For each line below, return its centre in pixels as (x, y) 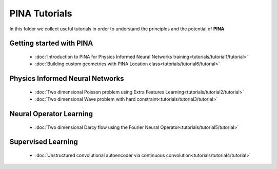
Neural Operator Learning (51, 114)
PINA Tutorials (41, 13)
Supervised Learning (44, 142)
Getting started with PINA (51, 43)
